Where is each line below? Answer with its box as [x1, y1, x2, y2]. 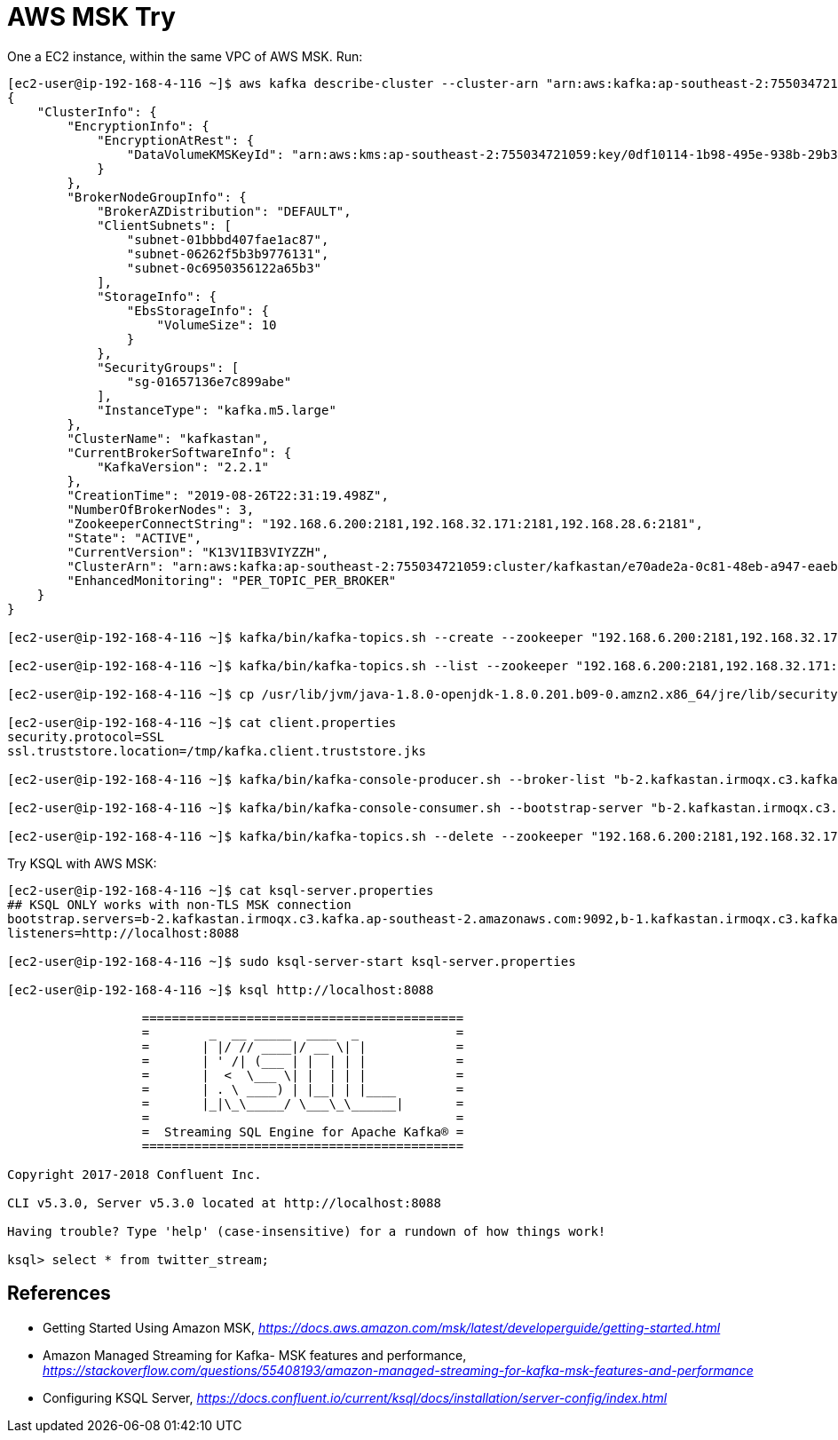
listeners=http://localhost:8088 [7, 925, 240, 940]
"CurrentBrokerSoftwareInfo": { [67, 445, 292, 460]
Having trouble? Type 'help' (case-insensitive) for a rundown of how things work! [7, 1223, 606, 1238]
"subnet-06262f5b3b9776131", [126, 246, 329, 261]
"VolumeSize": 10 [156, 317, 277, 332]
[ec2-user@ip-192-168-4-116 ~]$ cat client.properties [7, 715, 397, 730]
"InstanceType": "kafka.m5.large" [97, 402, 336, 417]
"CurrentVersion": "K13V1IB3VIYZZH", [67, 544, 329, 559]
